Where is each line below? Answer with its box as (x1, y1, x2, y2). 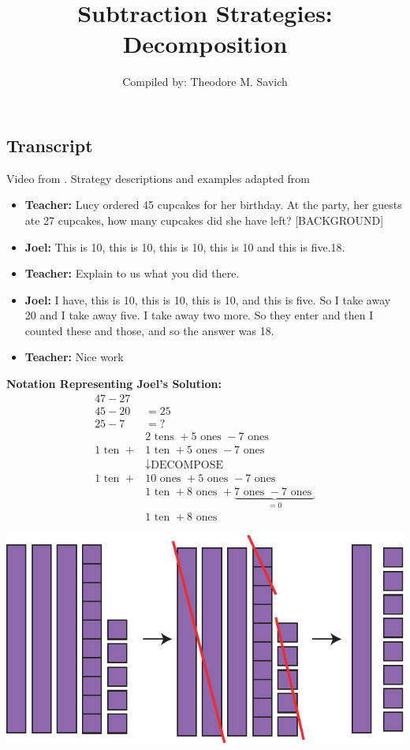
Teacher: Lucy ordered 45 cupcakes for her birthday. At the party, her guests (24, 196, 402, 213)
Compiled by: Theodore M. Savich (122, 73, 288, 90)
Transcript (6, 132, 93, 157)
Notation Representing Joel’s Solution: (6, 375, 222, 392)
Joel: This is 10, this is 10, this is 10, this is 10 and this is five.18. (24, 238, 345, 255)
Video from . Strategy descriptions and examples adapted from (6, 170, 311, 186)
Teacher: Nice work (24, 349, 124, 365)
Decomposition (122, 28, 288, 60)
